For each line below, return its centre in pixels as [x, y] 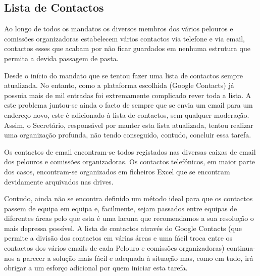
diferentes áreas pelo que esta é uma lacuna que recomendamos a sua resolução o [129, 218]
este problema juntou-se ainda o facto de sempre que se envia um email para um [128, 105]
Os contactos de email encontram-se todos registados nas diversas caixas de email [130, 151]
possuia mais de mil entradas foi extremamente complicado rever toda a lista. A [128, 95]
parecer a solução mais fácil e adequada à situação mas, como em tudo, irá [138, 258]
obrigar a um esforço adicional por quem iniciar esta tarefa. [96, 268]
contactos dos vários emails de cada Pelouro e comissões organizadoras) [114, 248]
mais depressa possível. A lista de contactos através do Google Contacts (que [123, 228]
